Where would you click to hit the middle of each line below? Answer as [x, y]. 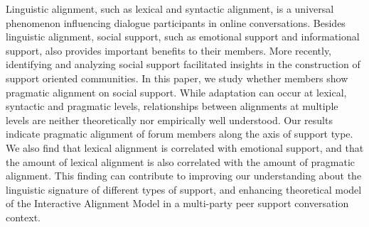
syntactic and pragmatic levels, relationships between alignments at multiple [172, 106]
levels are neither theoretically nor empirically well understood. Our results [169, 120]
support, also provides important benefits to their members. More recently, [169, 50]
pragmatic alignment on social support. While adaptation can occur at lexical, [176, 92]
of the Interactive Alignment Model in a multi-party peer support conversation [177, 203]
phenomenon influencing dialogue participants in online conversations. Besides [176, 22]
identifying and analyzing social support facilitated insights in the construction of [183, 64]
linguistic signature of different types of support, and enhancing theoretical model [184, 189]
